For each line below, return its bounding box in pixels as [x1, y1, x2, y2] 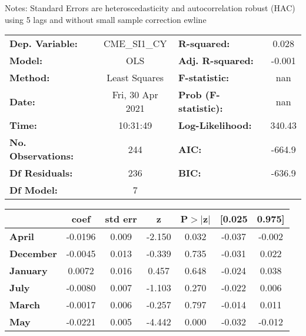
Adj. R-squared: [178, 54, 254, 68]
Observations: [9, 149, 74, 163]
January [9, 264, 48, 278]
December [9, 247, 57, 261]
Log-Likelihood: [178, 118, 252, 132]
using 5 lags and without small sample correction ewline [5, 13, 207, 25]
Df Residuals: [9, 166, 73, 180]
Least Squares [107, 71, 164, 85]
